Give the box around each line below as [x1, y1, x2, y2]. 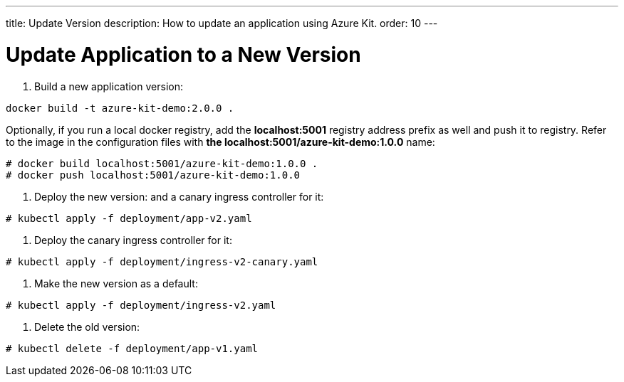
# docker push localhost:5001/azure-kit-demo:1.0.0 [6, 169, 301, 181]
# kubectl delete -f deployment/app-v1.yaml [6, 342, 259, 354]
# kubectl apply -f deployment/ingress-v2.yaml [6, 299, 276, 311]
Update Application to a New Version [6, 42, 361, 67]
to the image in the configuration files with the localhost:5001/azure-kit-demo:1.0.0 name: [6, 135, 435, 148]
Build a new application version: [34, 80, 183, 92]
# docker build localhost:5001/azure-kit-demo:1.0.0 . [6, 157, 318, 169]
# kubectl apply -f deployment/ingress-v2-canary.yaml [6, 255, 318, 267]
